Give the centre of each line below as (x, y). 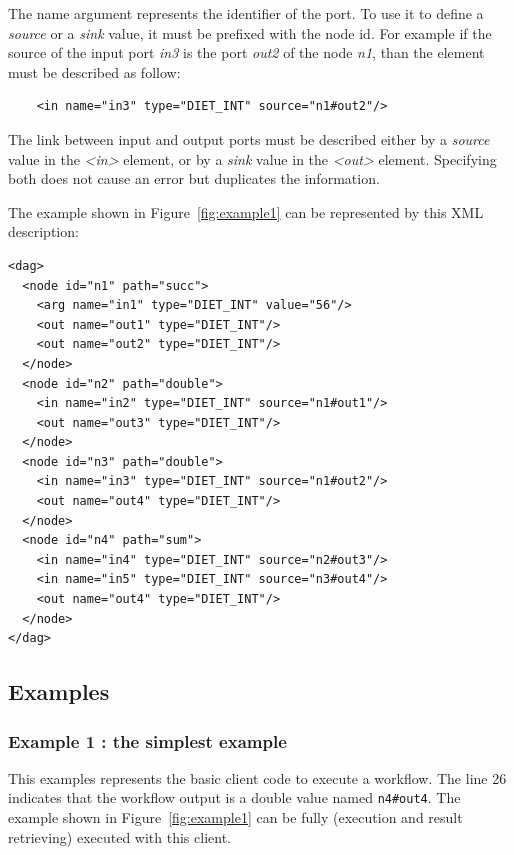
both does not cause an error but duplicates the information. (194, 178)
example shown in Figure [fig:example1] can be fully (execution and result (235, 817)
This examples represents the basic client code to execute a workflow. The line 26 (257, 777)
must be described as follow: (94, 71)
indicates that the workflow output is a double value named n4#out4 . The (234, 797)
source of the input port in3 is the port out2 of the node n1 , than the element (246, 52)
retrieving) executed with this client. (119, 836)
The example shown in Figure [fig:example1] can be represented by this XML (246, 211)
